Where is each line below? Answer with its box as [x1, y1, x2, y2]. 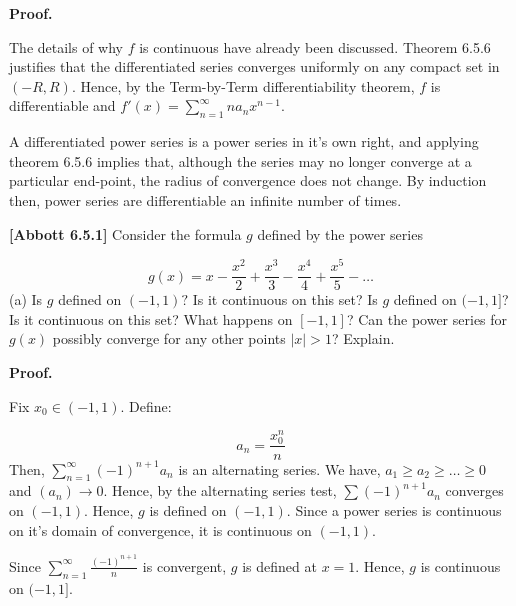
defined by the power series [257, 223, 423, 244]
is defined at [242, 555, 317, 576]
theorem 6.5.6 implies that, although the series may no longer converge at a [9, 150, 472, 171]
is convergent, [142, 555, 227, 576]
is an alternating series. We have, [178, 458, 381, 479]
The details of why [9, 36, 124, 57]
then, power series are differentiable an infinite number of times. [9, 189, 402, 210]
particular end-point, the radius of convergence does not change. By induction [9, 170, 487, 191]
